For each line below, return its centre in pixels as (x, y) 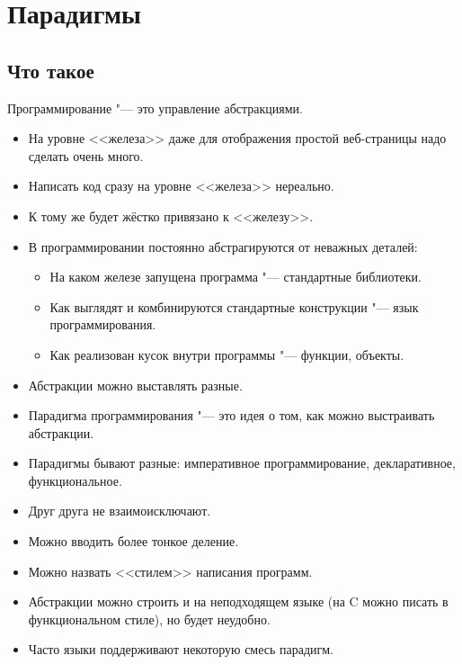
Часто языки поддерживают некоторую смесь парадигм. (181, 649)
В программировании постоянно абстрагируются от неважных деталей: (223, 246)
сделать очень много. (86, 155)
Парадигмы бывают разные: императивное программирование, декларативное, (242, 463)
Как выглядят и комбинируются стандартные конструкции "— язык (234, 306)
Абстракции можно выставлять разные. (135, 385)
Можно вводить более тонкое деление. (133, 541)
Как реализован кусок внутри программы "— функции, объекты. (227, 354)
